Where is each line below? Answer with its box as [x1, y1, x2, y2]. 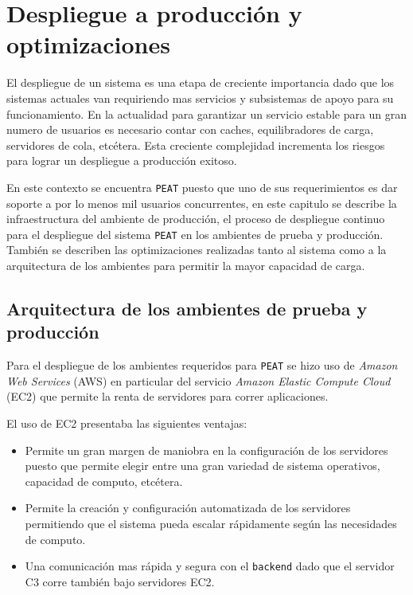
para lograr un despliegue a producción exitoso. [6, 152, 237, 169]
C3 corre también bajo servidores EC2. [25, 573, 215, 589]
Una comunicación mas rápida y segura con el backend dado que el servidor [25, 558, 395, 574]
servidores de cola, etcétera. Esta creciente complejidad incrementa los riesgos [6, 136, 385, 153]
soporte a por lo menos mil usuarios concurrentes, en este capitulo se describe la [6, 194, 397, 211]
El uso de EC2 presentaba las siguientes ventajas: [6, 415, 247, 431]
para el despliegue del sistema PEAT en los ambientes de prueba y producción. [6, 225, 384, 242]
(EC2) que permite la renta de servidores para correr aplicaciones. [6, 388, 329, 405]
